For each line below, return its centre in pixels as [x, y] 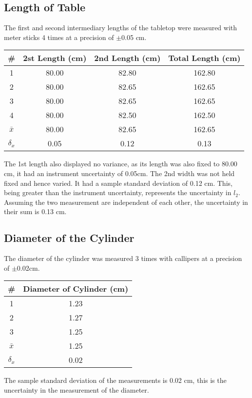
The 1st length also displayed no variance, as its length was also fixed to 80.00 [121, 164]
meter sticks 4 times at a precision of [59, 37]
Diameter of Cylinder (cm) [76, 289]
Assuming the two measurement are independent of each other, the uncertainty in [126, 202]
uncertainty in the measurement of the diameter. [77, 389]
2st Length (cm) [55, 58]
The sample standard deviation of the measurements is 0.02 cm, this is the [115, 380]
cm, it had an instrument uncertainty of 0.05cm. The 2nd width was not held [119, 173]
